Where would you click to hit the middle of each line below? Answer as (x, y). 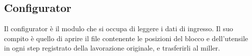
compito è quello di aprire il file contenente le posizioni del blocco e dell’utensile (126, 38)
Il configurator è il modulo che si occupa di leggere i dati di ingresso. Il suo (119, 28)
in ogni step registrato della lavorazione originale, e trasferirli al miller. (112, 48)
